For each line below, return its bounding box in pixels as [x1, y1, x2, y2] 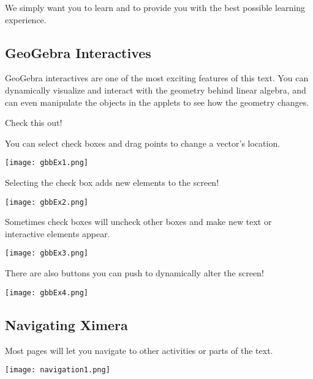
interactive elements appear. [5, 227, 110, 240]
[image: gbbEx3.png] [5, 249, 89, 258]
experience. [5, 13, 47, 26]
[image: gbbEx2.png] [5, 197, 89, 207]
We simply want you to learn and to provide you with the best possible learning [5, 1, 306, 13]
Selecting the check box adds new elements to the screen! [5, 176, 219, 189]
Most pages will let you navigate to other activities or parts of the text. [5, 344, 273, 356]
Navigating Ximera [5, 315, 128, 334]
